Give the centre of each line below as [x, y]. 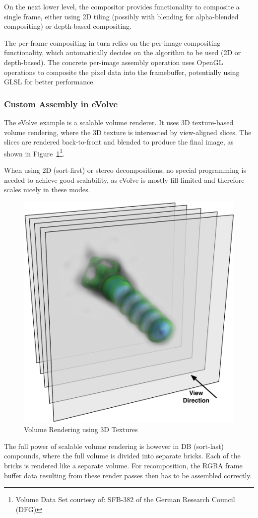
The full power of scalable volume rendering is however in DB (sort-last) [114, 446]
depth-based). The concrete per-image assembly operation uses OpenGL [114, 62]
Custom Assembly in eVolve [61, 104]
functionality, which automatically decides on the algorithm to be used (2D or [123, 52]
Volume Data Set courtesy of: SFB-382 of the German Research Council [125, 499]
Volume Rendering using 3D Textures [81, 429]
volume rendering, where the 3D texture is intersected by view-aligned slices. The [128, 132]
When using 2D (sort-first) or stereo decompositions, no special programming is [125, 170]
